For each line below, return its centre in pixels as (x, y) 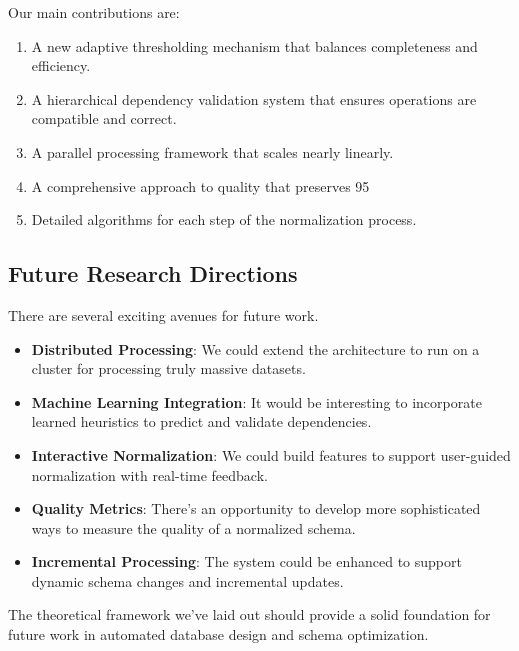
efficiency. (61, 65)
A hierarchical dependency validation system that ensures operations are (254, 98)
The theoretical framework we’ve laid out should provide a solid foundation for (249, 614)
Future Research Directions (153, 273)
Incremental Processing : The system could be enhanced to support (246, 561)
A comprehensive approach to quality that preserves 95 (200, 185)
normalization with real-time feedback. (149, 474)
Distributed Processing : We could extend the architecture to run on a (255, 348)
